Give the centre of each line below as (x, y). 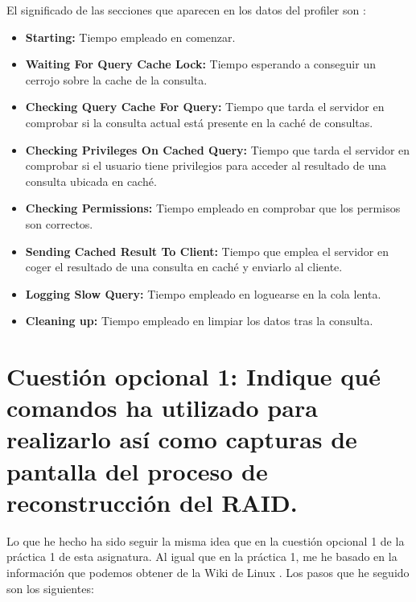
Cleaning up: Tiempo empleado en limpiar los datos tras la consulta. (199, 321)
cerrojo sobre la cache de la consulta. (116, 79)
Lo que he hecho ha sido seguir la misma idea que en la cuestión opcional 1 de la (206, 540)
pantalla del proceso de (137, 470)
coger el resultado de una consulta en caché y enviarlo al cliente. (184, 267)
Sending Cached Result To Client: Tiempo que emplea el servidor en (207, 251)
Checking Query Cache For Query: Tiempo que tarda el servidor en (205, 107)
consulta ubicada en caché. (91, 181)
